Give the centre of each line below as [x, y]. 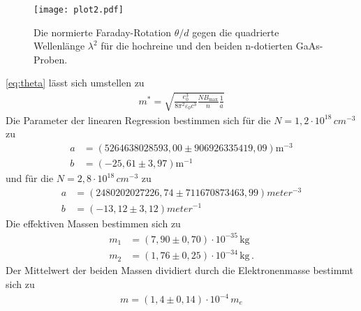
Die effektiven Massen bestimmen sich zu [93, 223]
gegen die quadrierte [236, 32]
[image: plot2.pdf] [79, 10]
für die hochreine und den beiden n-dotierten [197, 46]
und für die [30, 178]
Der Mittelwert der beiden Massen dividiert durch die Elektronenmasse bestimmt [180, 270]
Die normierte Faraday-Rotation [103, 32]
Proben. [51, 59]
